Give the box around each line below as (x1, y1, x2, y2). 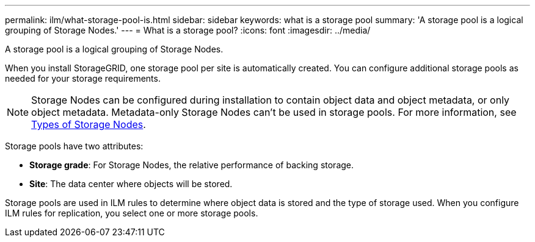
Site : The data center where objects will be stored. (29, 179, 233, 189)
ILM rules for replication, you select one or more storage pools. (5, 208, 258, 218)
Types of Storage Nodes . (31, 118, 146, 130)
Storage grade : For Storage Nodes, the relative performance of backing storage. (29, 160, 354, 170)
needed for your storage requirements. (5, 73, 161, 84)
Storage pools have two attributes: (5, 141, 144, 151)
